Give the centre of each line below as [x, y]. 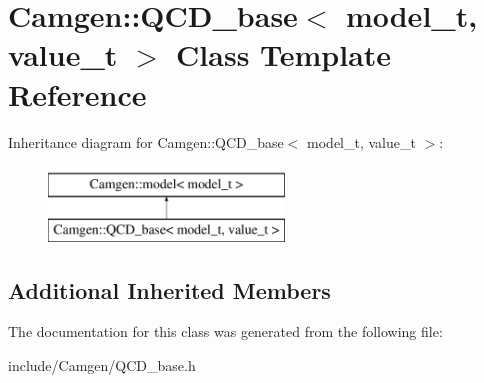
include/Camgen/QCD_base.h [102, 365]
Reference [77, 93]
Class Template [284, 54]
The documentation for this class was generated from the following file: [225, 331]
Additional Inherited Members [169, 289]
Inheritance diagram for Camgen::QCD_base [146, 141]
